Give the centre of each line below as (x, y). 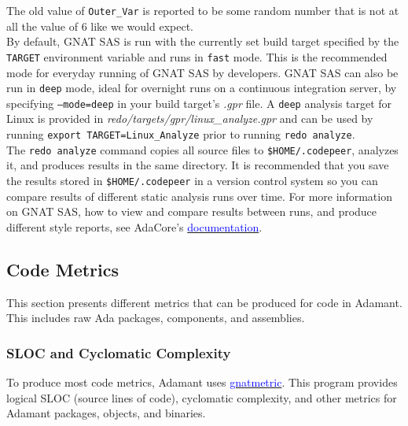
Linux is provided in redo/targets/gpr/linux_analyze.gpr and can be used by (190, 119)
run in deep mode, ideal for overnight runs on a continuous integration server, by (202, 88)
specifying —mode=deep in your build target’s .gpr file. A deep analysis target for (199, 103)
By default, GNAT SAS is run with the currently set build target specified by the (203, 41)
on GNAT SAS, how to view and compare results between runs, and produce (192, 211)
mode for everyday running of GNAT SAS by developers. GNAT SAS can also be (202, 72)
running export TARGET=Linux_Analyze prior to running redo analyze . (181, 134)
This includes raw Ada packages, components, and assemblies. (156, 318)
